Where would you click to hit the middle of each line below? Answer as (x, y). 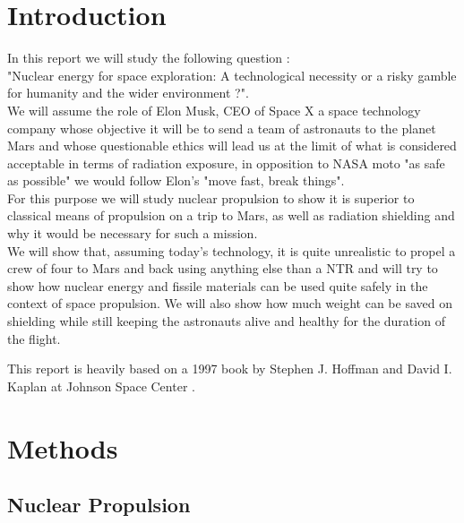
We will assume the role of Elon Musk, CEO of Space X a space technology (214, 110)
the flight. (34, 338)
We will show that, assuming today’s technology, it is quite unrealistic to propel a (232, 250)
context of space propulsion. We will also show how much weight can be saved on (230, 303)
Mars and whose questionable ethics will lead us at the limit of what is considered (232, 146)
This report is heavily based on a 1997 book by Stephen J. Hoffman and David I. (230, 369)
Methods (63, 447)
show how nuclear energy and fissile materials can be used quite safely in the (218, 285)
